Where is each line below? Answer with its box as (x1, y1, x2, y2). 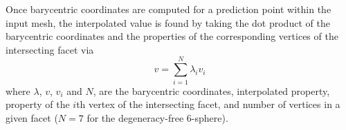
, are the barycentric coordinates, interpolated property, (93, 83, 330, 98)
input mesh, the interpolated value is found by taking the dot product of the (6, 15, 330, 30)
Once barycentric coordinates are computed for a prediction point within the (6, 2, 331, 16)
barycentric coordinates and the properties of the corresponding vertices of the (6, 29, 338, 43)
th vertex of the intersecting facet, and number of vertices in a (76, 97, 340, 111)
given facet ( (6, 110, 58, 124)
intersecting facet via (6, 42, 94, 56)
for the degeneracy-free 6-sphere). (86, 110, 228, 124)
